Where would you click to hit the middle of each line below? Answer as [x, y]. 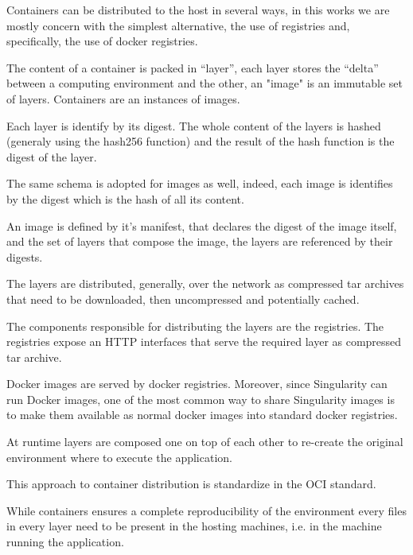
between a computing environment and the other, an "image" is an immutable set [205, 83]
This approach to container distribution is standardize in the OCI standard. [191, 484]
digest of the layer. [52, 156]
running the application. [65, 542]
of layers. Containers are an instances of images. [123, 98]
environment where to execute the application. [119, 457]
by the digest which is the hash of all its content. [125, 198]
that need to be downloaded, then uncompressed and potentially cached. [183, 299]
